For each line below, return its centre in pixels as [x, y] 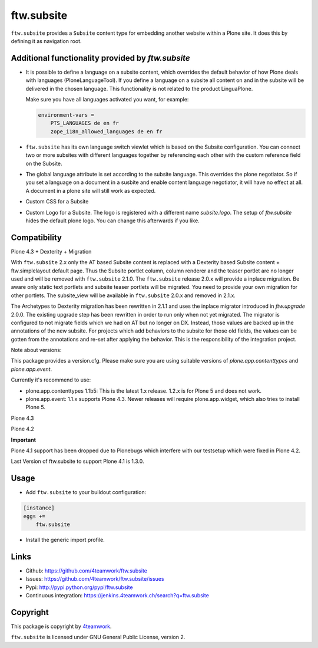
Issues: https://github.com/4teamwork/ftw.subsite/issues [95, 579]
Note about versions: [36, 350]
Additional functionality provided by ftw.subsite [101, 58]
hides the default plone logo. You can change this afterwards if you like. [112, 221]
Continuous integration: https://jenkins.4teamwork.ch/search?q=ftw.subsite [117, 596]
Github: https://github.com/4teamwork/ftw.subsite [86, 570]
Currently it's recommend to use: [51, 380]
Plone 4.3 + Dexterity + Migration [51, 251]
